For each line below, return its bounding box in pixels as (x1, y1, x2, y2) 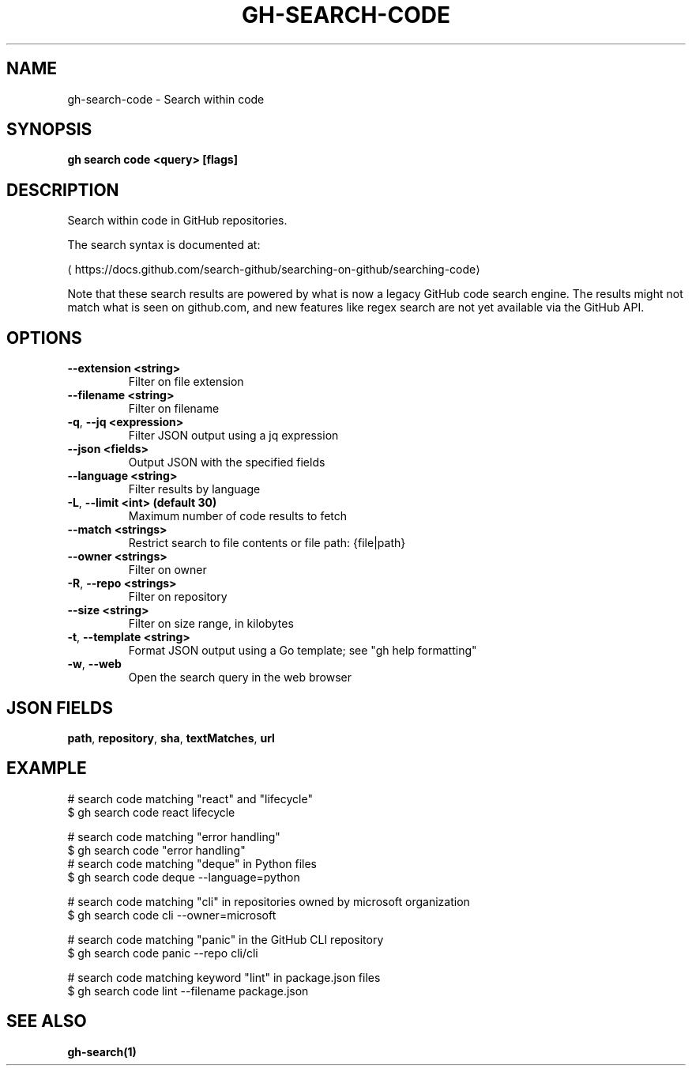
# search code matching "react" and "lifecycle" (67, 791, 313, 806)
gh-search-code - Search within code (67, 92, 265, 106)
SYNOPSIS (6, 119, 92, 140)
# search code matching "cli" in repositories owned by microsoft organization (67, 894, 470, 908)
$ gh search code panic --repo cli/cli (67, 946, 258, 960)
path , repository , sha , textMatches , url (67, 730, 275, 745)
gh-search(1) (67, 1044, 137, 1059)
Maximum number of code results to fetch (128, 509, 348, 523)
